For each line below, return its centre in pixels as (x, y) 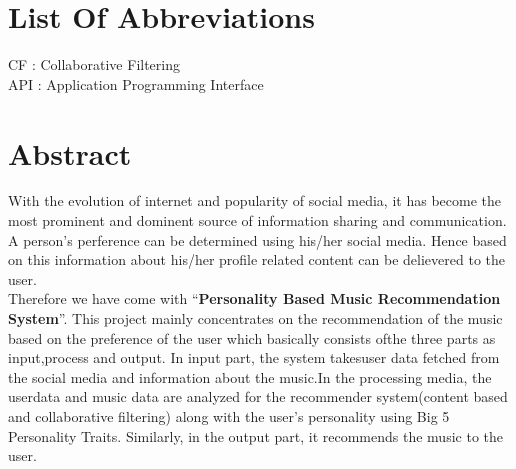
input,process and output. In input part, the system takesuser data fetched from (254, 357)
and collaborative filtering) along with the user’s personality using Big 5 (229, 415)
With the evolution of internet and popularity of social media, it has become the (254, 200)
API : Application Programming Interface (136, 83)
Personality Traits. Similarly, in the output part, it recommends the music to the (255, 435)
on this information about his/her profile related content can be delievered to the (256, 259)
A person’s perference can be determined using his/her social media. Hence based (257, 239)
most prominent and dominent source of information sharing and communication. (257, 220)
